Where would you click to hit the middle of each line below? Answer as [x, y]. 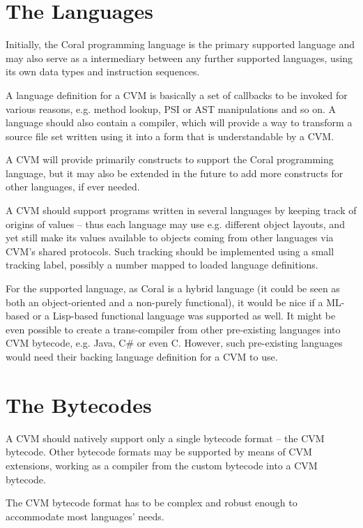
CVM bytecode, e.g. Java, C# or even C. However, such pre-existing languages [174, 343]
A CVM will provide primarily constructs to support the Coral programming [170, 159]
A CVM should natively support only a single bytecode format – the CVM [165, 438]
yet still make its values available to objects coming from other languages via [170, 237]
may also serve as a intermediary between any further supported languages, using [179, 58]
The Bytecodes [79, 404]
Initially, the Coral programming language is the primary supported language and [180, 44]
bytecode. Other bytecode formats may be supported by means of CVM [159, 452]
